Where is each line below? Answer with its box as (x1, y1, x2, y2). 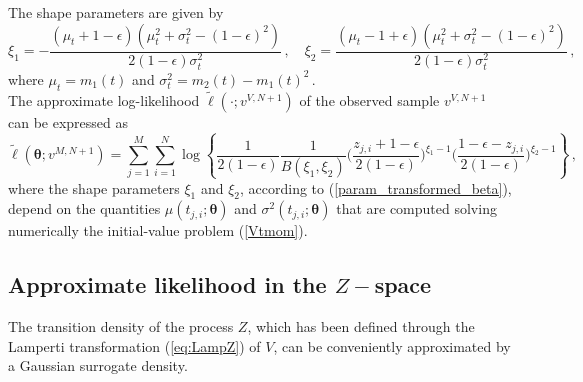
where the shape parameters (8, 177, 180, 198)
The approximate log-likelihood (8, 89, 200, 110)
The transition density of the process (8, 316, 234, 337)
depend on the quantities (8, 198, 161, 219)
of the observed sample (299, 89, 440, 110)
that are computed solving (336, 198, 497, 219)
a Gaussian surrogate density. (8, 355, 188, 376)
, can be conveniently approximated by (273, 335, 511, 356)
